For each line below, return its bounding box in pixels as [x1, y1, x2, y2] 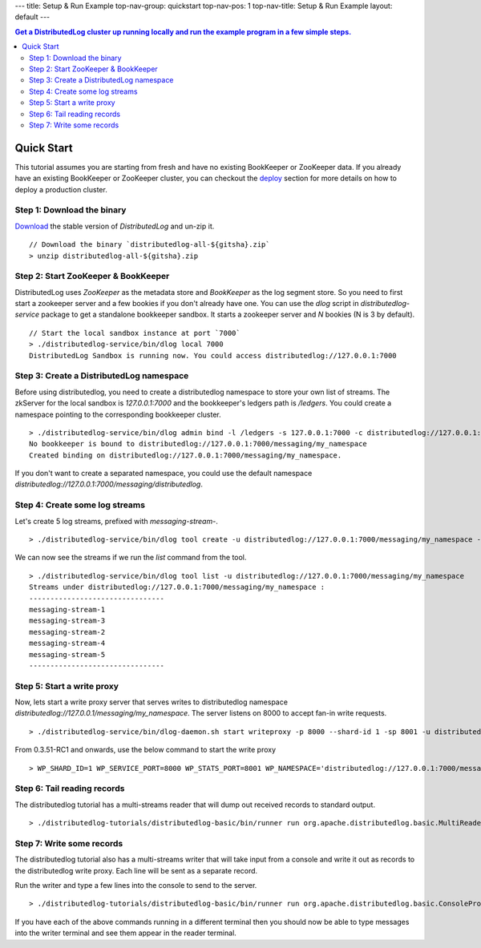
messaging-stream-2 [29, 627, 106, 636]
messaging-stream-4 [29, 639, 106, 648]
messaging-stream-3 [29, 616, 106, 625]
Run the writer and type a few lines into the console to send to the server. [14, 881, 257, 890]
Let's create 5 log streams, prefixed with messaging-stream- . [14, 516, 218, 526]
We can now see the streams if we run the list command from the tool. [14, 553, 247, 563]
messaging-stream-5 [29, 650, 106, 659]
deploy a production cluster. [14, 184, 107, 194]
